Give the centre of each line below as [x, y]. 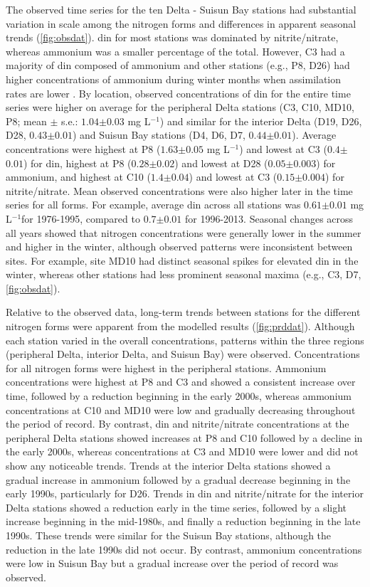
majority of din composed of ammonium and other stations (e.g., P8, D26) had [178, 65]
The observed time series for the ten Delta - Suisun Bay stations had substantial [181, 9]
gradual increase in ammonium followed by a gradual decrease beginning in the [178, 479]
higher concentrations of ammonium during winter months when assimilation [174, 79]
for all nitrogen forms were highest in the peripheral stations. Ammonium [166, 367]
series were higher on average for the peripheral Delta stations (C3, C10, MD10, [180, 107]
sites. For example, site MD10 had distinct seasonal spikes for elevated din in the [182, 260]
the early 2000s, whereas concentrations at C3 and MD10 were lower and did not [182, 451]
